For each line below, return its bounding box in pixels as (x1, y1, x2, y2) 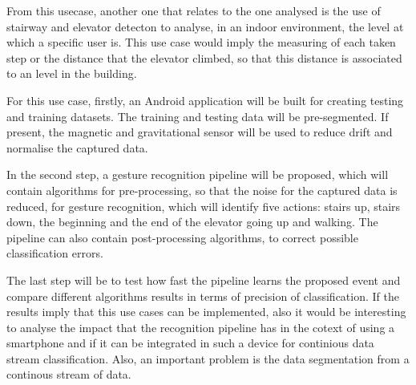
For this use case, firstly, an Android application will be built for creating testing (6, 91, 404, 108)
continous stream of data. (6, 366, 131, 383)
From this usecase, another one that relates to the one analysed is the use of (6, 2, 381, 18)
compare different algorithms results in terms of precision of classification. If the (6, 287, 399, 304)
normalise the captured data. (6, 139, 148, 156)
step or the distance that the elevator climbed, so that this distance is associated (6, 49, 402, 66)
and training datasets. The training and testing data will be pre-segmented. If (6, 107, 389, 124)
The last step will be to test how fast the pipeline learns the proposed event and (6, 271, 401, 288)
